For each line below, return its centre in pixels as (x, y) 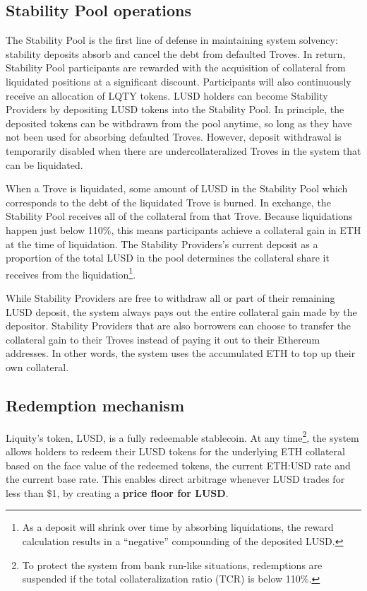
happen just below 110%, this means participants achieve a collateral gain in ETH (183, 229)
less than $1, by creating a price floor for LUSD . (117, 492)
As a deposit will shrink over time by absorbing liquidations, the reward (178, 527)
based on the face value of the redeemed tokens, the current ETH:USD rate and (178, 465)
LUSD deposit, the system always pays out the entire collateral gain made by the (181, 311)
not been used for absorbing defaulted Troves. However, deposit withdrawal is (174, 137)
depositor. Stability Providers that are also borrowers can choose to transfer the (179, 326)
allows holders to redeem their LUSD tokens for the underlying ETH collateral (175, 451)
